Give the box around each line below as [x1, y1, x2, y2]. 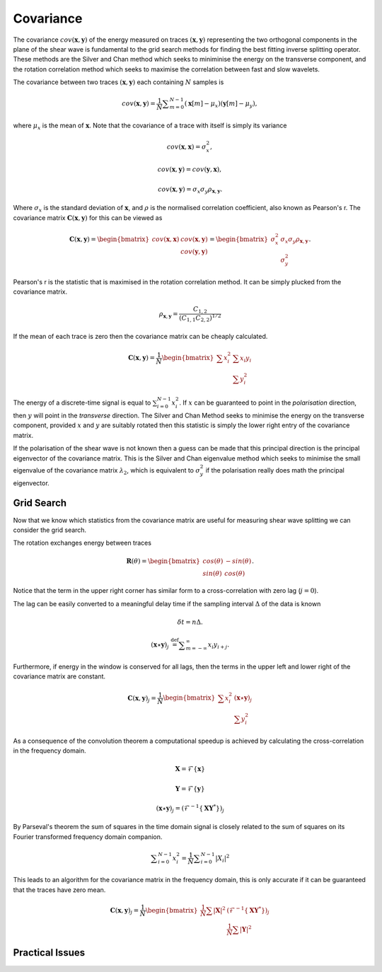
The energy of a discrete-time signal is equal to [13, 398, 151, 407]
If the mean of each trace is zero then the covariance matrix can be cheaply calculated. [13, 332, 268, 341]
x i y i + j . [207, 641, 230, 651]
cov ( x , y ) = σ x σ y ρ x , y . [158, 185, 223, 195]
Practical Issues [13, 947, 85, 959]
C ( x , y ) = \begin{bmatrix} [69, 235, 150, 243]
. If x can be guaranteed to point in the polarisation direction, [179, 398, 357, 407]
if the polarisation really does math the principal [205, 465, 345, 474]
